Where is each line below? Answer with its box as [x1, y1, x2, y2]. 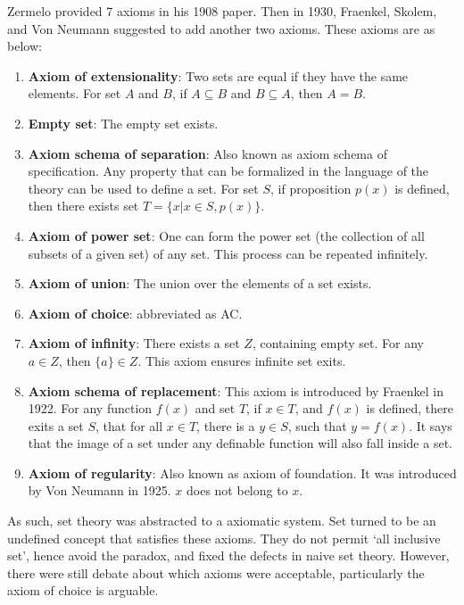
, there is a [196, 416, 255, 435]
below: [7, 37, 42, 55]
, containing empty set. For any [252, 334, 424, 352]
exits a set [28, 416, 84, 435]
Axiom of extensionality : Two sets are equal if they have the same [28, 66, 409, 85]
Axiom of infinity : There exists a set [28, 334, 240, 352]
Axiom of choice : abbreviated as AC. [28, 303, 243, 322]
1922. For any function [28, 399, 153, 418]
